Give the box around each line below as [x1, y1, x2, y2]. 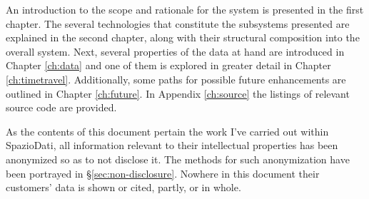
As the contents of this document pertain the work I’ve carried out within [6, 123, 329, 138]
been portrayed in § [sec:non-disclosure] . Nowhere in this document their [6, 165, 320, 180]
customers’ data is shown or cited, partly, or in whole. [6, 180, 241, 195]
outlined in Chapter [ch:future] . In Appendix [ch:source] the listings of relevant [6, 86, 350, 101]
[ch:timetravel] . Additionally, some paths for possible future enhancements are [6, 71, 346, 86]
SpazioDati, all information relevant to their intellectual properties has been [6, 138, 338, 153]
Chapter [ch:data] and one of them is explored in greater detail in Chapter [6, 58, 331, 73]
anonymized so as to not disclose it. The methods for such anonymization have [6, 151, 350, 166]
